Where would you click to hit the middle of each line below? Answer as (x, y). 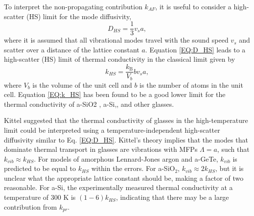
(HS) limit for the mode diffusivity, (79, 16)
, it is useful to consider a (193, 6)
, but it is (229, 168)
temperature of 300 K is (40, 197)
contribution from (31, 206)
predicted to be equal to (40, 168)
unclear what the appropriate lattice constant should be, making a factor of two (124, 178)
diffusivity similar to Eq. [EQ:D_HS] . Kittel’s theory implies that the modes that (126, 139)
